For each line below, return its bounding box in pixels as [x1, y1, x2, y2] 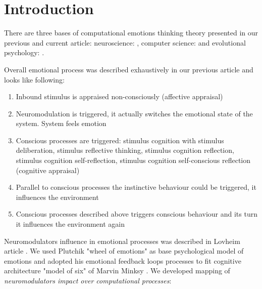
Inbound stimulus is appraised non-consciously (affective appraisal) [16, 91, 223, 102]
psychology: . [4, 47, 44, 58]
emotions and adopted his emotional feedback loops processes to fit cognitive [4, 255, 241, 266]
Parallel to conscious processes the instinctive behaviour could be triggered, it [16, 182, 256, 192]
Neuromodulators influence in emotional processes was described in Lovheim [4, 235, 240, 246]
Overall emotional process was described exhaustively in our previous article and [4, 64, 253, 74]
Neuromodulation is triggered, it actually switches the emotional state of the [16, 108, 253, 118]
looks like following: [4, 74, 65, 85]
